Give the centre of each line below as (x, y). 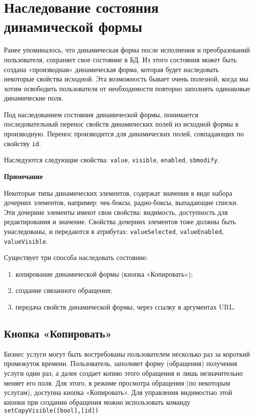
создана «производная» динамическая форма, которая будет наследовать (111, 69)
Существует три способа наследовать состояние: (76, 257)
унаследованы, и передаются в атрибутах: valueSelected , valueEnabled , (114, 231)
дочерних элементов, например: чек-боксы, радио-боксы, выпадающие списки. (121, 202)
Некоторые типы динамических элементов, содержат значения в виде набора (118, 193)
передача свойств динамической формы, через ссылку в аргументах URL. (125, 307)
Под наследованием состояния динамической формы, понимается (101, 114)
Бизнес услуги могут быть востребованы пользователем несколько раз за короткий (127, 353)
